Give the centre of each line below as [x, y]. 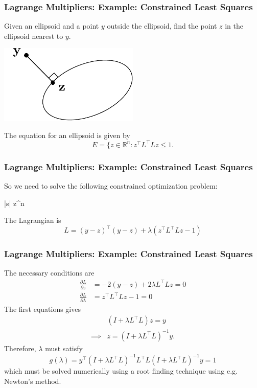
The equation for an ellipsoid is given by [67, 135]
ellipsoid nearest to [34, 36]
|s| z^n [14, 203]
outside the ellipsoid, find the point [162, 26]
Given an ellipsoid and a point [52, 26]
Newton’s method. [33, 381]
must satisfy [64, 348]
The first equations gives [42, 309]
